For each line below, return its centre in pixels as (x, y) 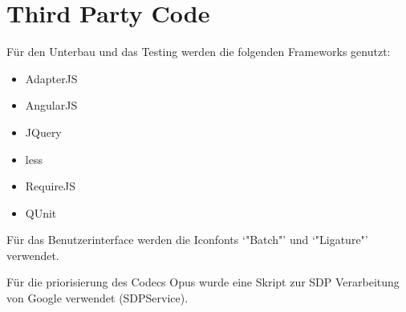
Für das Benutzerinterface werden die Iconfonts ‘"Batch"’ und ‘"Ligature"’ (187, 240)
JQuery (43, 132)
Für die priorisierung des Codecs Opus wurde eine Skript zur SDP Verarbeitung (203, 282)
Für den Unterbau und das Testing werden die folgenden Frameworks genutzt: (199, 52)
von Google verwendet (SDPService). (97, 298)
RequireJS (51, 186)
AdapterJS (51, 78)
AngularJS (51, 105)
